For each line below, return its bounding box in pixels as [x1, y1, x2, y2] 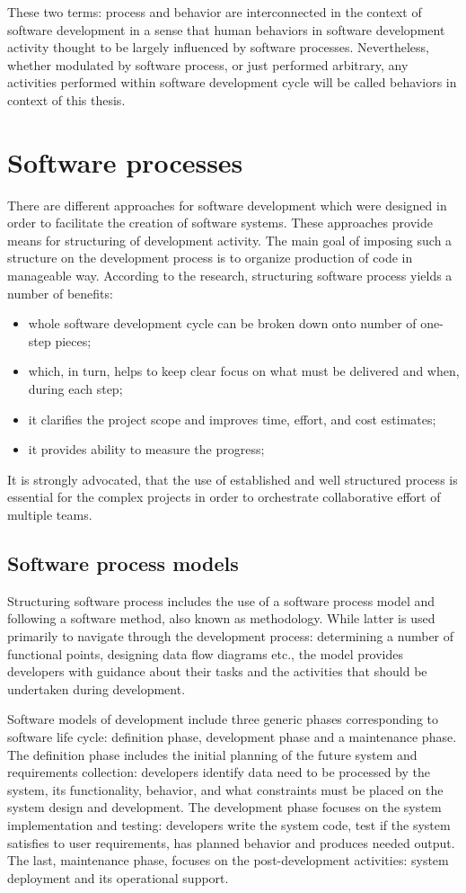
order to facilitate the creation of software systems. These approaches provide [7, 213, 433, 232]
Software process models [7, 549, 239, 576]
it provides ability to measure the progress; [28, 440, 265, 459]
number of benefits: [7, 283, 113, 302]
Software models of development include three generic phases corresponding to [7, 710, 438, 728]
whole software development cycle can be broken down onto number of [28, 314, 417, 333]
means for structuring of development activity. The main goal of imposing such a [7, 230, 453, 249]
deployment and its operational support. [7, 868, 229, 887]
